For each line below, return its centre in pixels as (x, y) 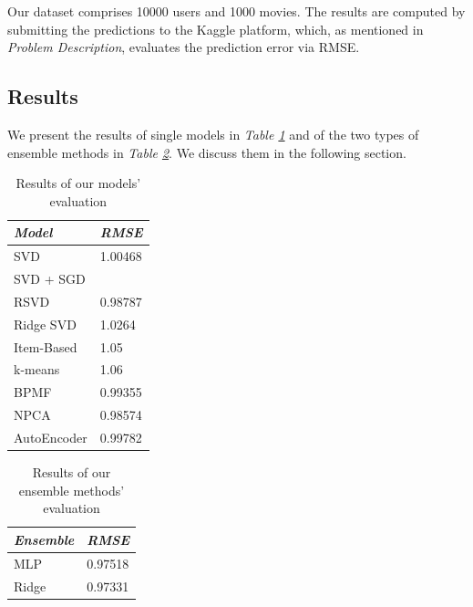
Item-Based (46, 346)
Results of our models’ (78, 183)
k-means (37, 369)
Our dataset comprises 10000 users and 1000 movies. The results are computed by (236, 11)
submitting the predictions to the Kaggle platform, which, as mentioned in (216, 29)
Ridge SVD (45, 324)
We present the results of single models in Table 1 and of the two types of (213, 134)
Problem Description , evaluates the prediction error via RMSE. (184, 47)
